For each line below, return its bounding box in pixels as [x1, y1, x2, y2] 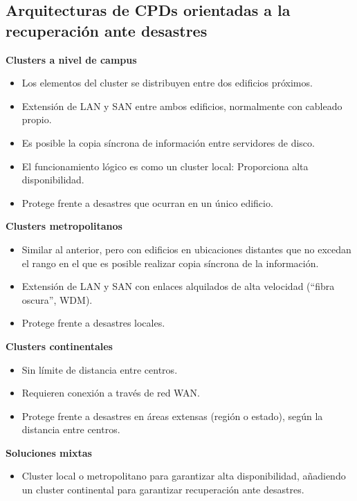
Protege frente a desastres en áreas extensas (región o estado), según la [21, 408, 323, 423]
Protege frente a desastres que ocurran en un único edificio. [21, 195, 273, 210]
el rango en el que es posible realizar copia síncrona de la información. [21, 255, 319, 270]
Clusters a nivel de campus [6, 52, 137, 66]
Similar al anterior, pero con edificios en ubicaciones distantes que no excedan [21, 242, 351, 256]
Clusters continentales [6, 338, 113, 353]
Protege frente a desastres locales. [21, 316, 165, 330]
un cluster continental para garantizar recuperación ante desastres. [21, 482, 304, 497]
